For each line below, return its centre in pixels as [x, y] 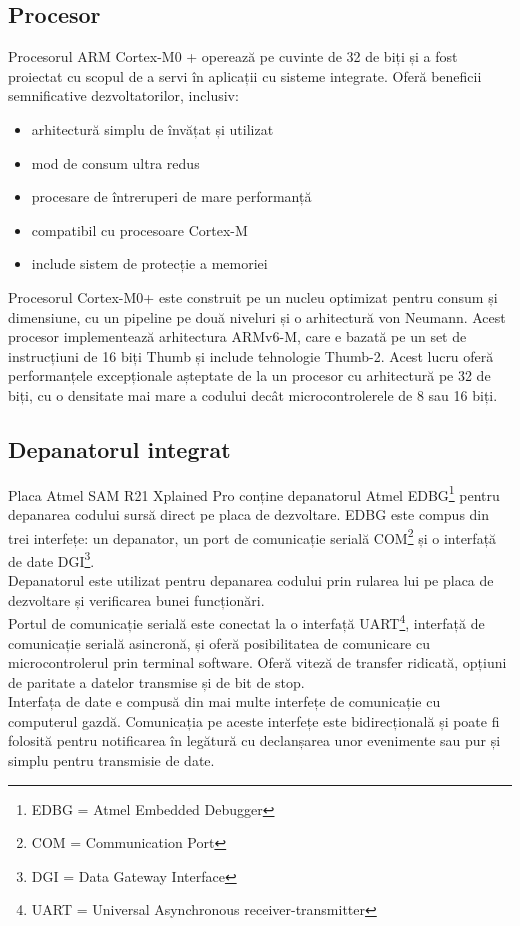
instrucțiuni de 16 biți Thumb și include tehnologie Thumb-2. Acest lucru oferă [251, 355]
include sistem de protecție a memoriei [149, 263]
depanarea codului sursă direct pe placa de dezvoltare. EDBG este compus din [249, 513]
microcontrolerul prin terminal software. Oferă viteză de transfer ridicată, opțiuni [257, 662]
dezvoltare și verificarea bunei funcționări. [136, 599]
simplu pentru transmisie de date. [111, 760]
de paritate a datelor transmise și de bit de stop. [156, 681]
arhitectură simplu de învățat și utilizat [152, 128]
